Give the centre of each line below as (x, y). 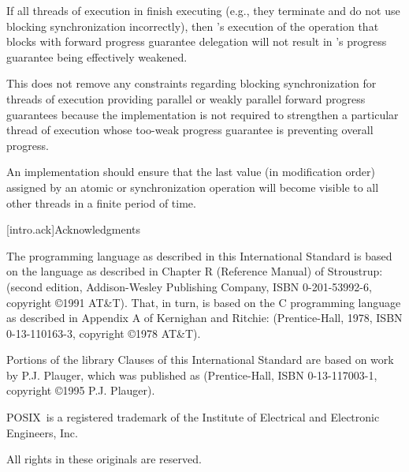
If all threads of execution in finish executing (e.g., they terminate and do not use (203, 10)
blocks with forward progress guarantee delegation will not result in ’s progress (197, 41)
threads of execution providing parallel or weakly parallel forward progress (186, 98)
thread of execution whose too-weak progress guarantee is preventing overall (190, 130)
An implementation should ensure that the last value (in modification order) (191, 172)
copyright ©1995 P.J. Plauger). (81, 390)
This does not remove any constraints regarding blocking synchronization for (191, 83)
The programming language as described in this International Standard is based (199, 255)
